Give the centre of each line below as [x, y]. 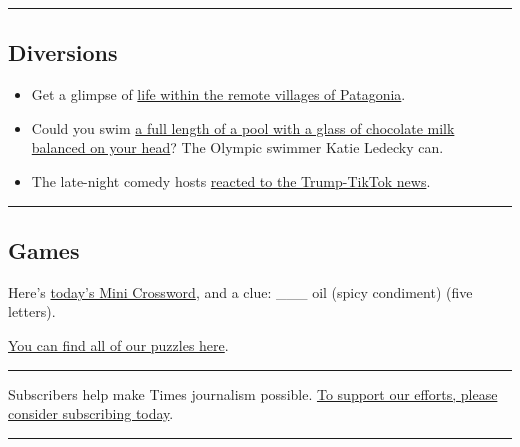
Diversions [63, 52]
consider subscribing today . [91, 413]
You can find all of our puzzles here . [118, 344]
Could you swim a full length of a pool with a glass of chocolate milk [243, 127]
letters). [32, 311]
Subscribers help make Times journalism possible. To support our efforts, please [253, 393]
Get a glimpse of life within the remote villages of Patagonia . [218, 94]
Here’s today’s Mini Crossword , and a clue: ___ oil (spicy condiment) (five [240, 291]
